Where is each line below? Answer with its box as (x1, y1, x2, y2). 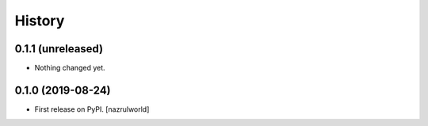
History (14, 12, 65, 29)
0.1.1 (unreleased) (14, 42, 103, 55)
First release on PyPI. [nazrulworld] (34, 104, 150, 114)
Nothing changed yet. (34, 63, 106, 73)
